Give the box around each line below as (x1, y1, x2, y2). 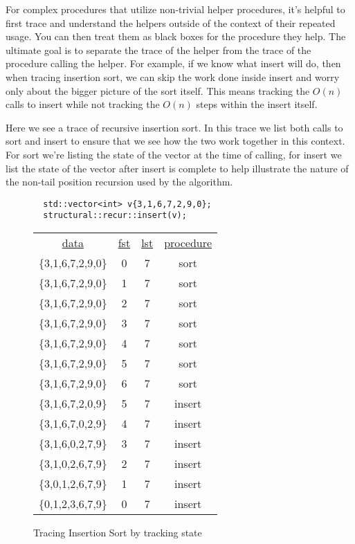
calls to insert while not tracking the (6, 97, 160, 111)
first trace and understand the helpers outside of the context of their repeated (6, 15, 336, 30)
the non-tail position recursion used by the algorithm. (6, 174, 233, 189)
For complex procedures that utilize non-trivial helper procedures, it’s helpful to (6, 2, 345, 16)
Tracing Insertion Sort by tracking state (33, 525, 202, 540)
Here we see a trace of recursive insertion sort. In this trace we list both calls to (6, 120, 343, 134)
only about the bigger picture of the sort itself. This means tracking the (6, 83, 310, 98)
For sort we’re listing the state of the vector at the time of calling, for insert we (6, 147, 342, 161)
